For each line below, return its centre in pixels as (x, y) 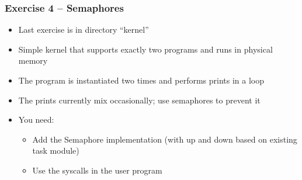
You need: (36, 120)
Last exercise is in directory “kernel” (84, 30)
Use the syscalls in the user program (97, 170)
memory (33, 60)
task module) (56, 150)
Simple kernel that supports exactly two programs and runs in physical (145, 49)
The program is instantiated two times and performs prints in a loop (141, 80)
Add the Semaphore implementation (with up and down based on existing (165, 139)
